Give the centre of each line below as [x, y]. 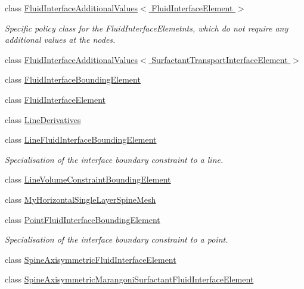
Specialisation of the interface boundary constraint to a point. [117, 239]
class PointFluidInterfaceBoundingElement [83, 219]
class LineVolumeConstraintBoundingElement [88, 179]
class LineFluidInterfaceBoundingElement [81, 139]
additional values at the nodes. [60, 40]
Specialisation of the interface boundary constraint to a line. [114, 159]
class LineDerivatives [43, 119]
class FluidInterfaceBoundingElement [73, 79]
